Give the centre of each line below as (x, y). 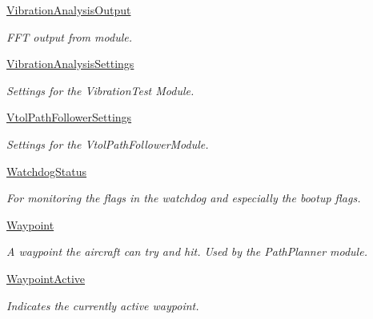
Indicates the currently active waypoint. (103, 305)
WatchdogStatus (47, 171)
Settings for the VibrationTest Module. (100, 90)
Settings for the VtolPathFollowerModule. (108, 144)
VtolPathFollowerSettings (69, 117)
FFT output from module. (69, 36)
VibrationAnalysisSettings (70, 64)
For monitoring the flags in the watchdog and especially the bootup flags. (184, 198)
